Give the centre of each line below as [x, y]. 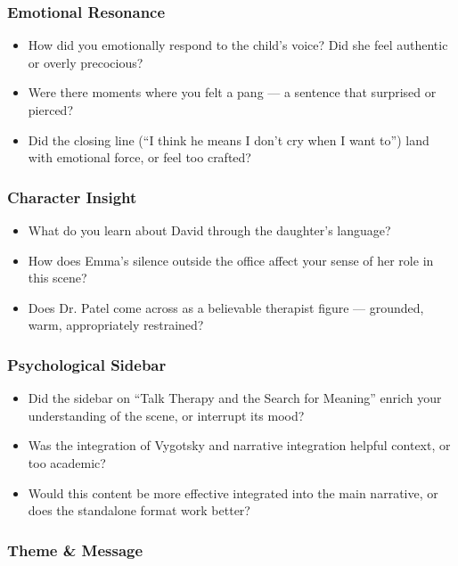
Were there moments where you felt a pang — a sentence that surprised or [232, 92]
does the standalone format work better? [139, 510]
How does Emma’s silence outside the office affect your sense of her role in [231, 260]
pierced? [51, 110]
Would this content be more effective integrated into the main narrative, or [233, 492]
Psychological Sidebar [87, 364]
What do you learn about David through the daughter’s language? [209, 230]
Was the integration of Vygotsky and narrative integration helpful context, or [239, 445]
